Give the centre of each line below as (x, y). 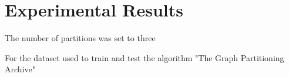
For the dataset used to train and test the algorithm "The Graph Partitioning (144, 57)
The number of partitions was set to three (80, 38)
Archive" (20, 69)
